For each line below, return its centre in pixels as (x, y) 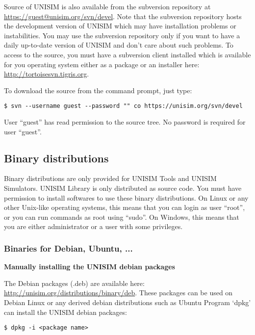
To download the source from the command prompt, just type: (98, 90)
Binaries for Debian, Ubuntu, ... (68, 248)
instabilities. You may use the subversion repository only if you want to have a (122, 35)
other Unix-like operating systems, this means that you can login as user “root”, (125, 207)
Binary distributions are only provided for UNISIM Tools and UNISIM (110, 178)
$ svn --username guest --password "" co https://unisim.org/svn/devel (123, 106)
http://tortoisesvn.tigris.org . (47, 74)
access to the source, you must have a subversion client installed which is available (127, 54)
